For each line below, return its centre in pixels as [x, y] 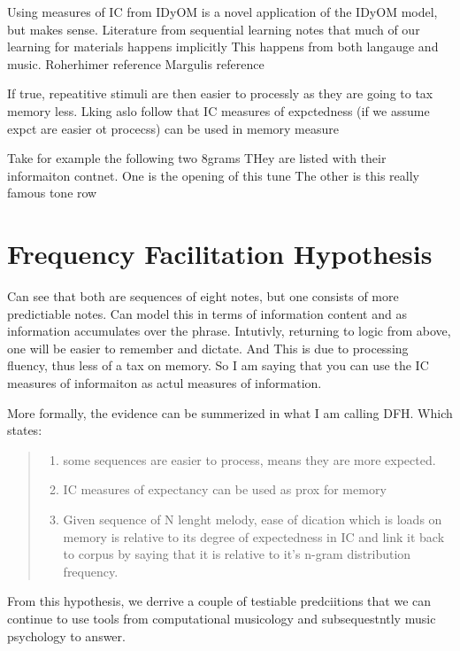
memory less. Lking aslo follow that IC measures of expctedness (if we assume [218, 110]
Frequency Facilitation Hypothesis [220, 254]
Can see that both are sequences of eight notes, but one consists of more [203, 296]
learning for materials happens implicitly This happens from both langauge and [223, 46]
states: [25, 430]
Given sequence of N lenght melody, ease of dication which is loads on [253, 519]
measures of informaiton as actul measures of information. [165, 383]
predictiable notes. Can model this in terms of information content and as [207, 313]
